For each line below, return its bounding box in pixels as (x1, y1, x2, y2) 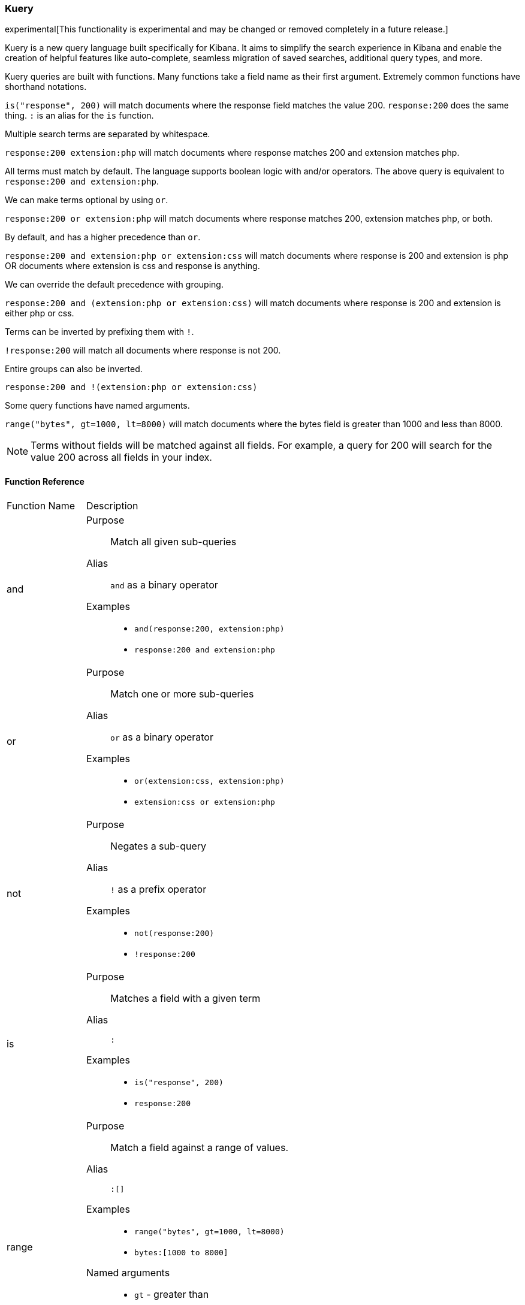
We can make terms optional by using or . (5, 195, 168, 206)
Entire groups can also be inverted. (5, 364, 143, 374)
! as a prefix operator (110, 883, 207, 895)
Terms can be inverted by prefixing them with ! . (5, 327, 194, 337)
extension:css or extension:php (134, 797, 275, 806)
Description (86, 499, 138, 512)
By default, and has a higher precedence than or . (5, 232, 201, 243)
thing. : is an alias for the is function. (5, 110, 154, 121)
